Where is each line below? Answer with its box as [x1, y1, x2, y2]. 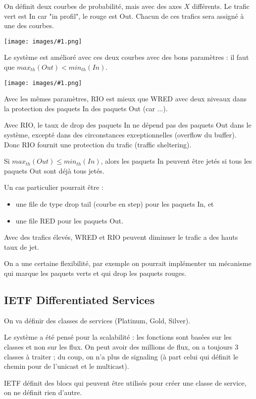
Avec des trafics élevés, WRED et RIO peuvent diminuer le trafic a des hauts [4, 232, 238, 242]
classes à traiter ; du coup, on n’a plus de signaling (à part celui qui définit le [4, 351, 239, 361]
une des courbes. [4, 20, 54, 31]
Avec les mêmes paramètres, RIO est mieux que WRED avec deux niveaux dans [4, 93, 247, 104]
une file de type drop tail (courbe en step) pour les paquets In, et [15, 199, 214, 209]
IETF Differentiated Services [4, 292, 155, 307]
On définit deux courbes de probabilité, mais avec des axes [4, 1, 182, 11]
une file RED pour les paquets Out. [15, 215, 124, 225]
